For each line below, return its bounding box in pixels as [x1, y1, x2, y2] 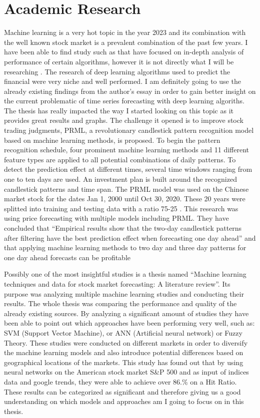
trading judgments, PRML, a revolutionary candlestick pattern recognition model [4, 125, 254, 135]
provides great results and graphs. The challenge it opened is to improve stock [4, 115, 243, 125]
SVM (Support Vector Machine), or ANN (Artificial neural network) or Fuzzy [4, 327, 242, 338]
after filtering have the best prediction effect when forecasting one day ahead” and [4, 232, 256, 243]
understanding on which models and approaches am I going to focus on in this [4, 396, 244, 407]
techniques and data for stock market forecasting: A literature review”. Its [4, 278, 230, 289]
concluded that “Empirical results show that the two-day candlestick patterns [4, 223, 242, 233]
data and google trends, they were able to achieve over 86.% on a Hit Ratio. [4, 376, 237, 387]
